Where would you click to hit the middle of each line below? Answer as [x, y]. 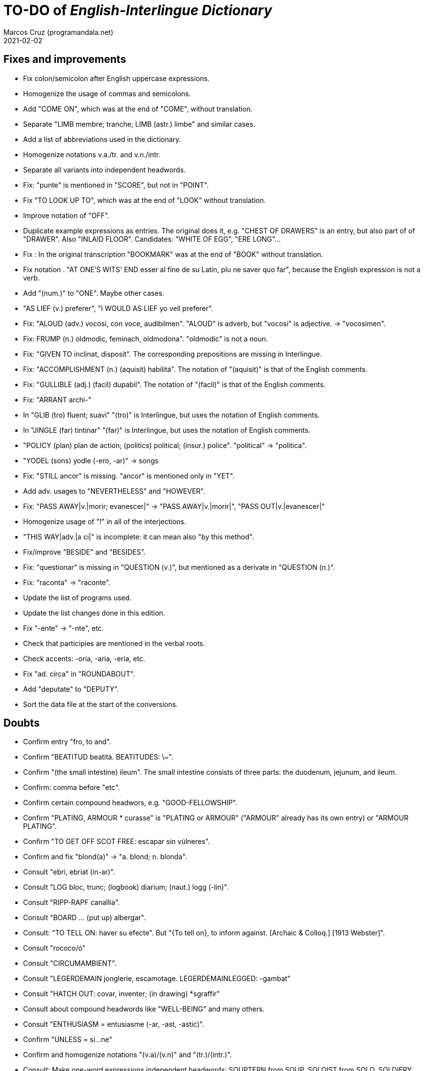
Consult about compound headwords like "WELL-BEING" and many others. [144, 1009]
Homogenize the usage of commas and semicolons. [107, 93]
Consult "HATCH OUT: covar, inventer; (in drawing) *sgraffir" [121, 994]
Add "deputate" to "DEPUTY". [71, 689]
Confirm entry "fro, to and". [67, 742]
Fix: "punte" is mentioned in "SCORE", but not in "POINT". [116, 185]
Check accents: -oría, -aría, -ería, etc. [84, 658]
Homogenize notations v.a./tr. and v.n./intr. [92, 154]
